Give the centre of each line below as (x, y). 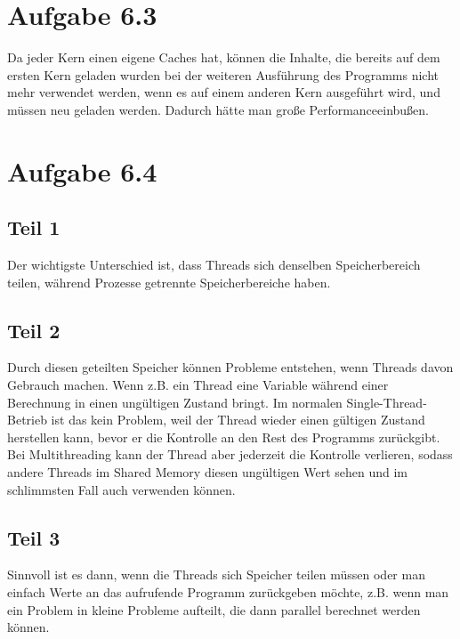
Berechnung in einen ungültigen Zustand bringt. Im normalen (175, 402)
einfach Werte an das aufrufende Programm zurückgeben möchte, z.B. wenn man (228, 592)
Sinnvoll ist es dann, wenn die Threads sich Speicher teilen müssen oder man (216, 574)
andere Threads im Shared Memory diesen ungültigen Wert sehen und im (208, 472)
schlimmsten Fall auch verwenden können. (121, 489)
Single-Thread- (387, 402)
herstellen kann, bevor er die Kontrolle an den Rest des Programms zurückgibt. (224, 437)
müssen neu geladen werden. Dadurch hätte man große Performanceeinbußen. (218, 109)
